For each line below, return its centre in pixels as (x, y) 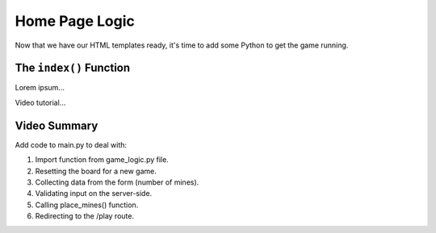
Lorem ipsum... (40, 88)
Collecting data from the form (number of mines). (117, 182)
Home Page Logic (75, 21)
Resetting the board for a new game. (96, 171)
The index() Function (73, 68)
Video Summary (57, 125)
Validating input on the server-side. (94, 193)
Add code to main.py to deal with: (71, 144)
